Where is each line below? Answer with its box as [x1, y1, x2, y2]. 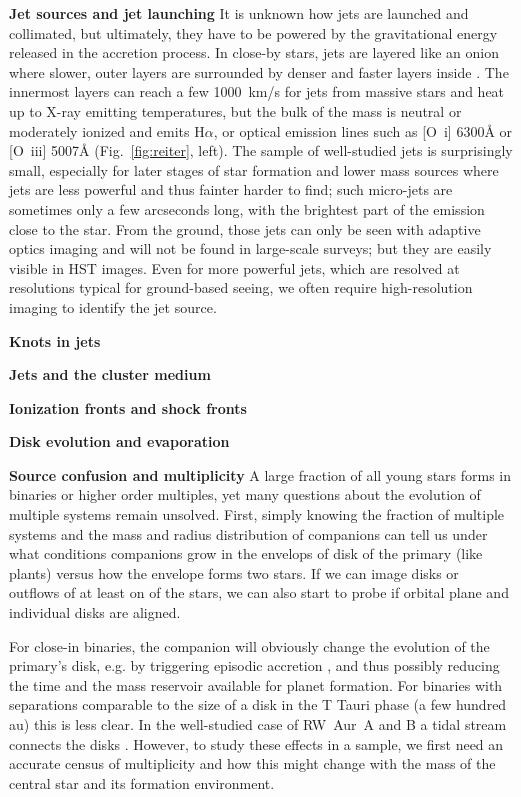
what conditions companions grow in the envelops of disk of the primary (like [9, 543, 483, 564]
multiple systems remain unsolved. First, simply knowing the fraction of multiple [9, 504, 505, 525]
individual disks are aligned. [9, 602, 181, 623]
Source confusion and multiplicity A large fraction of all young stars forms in [9, 464, 512, 485]
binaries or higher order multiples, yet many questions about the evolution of [9, 484, 481, 505]
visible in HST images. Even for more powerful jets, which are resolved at [9, 257, 460, 278]
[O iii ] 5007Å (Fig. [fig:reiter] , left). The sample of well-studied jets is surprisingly [9, 140, 513, 161]
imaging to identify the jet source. [9, 296, 217, 317]
